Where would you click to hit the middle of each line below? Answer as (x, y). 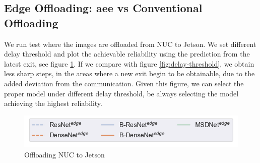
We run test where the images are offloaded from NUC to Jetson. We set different (130, 44)
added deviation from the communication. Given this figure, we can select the (124, 83)
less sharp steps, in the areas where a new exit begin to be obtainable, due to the (129, 73)
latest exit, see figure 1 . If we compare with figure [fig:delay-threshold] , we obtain (129, 63)
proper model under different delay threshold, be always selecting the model (121, 93)
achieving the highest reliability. (53, 103)
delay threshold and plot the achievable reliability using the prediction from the (127, 54)
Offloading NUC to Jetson (64, 155)
